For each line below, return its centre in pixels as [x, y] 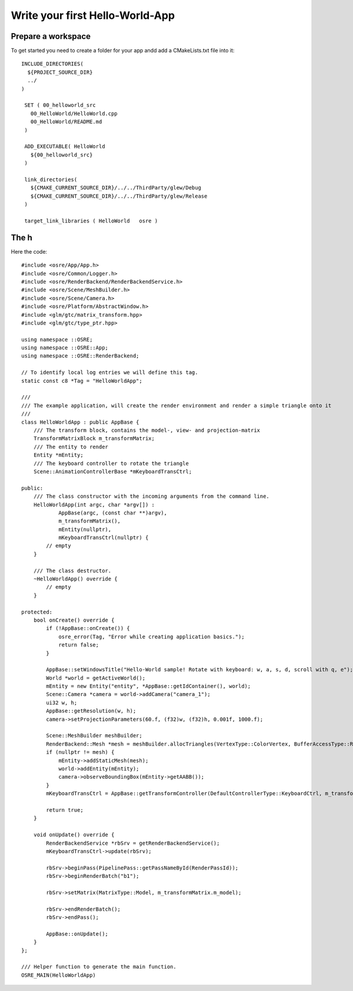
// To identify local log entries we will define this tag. [110, 373]
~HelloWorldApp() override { [75, 579]
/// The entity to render [71, 447]
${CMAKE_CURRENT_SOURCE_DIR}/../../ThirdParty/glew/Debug [116, 188]
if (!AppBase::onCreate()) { [88, 629]
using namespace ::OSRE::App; [65, 348]
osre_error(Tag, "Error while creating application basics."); [151, 636]
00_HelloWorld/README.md [66, 122]
